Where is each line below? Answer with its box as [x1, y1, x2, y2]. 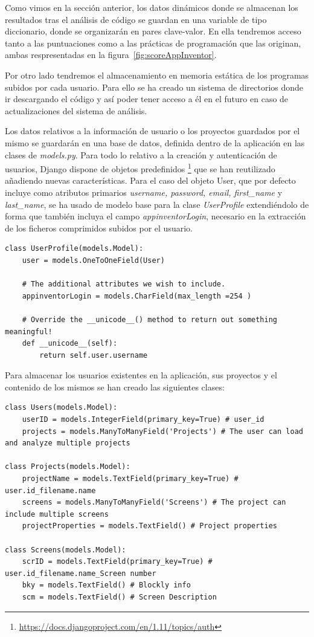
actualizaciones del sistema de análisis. [5, 104, 147, 117]
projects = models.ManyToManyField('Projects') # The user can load [22, 427, 303, 436]
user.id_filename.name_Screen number [5, 569, 156, 578]
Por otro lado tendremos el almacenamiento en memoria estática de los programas [5, 68, 309, 81]
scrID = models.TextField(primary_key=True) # [22, 557, 213, 566]
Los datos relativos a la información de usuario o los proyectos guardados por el [5, 124, 300, 137]
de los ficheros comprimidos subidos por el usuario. [5, 221, 193, 234]
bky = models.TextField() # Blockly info [22, 581, 191, 590]
